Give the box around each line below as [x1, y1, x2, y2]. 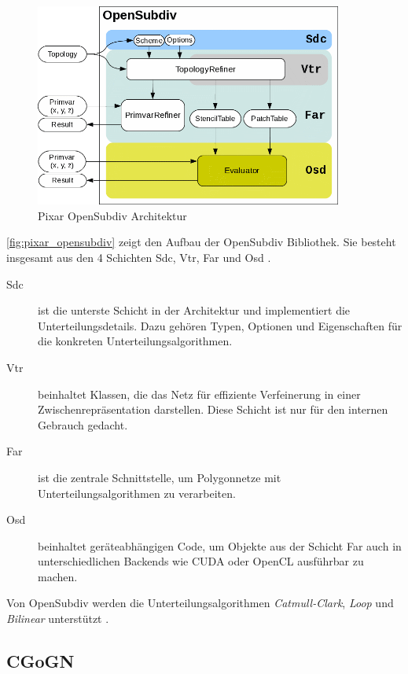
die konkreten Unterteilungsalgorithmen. [38, 333, 233, 349]
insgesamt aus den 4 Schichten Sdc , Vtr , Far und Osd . [6, 249, 271, 265]
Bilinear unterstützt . [6, 610, 109, 627]
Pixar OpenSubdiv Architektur [38, 207, 187, 223]
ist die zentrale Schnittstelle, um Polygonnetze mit [38, 469, 281, 485]
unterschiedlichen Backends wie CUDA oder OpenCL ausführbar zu [38, 553, 364, 569]
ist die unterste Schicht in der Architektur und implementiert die [38, 302, 351, 319]
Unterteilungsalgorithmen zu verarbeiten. [38, 484, 236, 501]
